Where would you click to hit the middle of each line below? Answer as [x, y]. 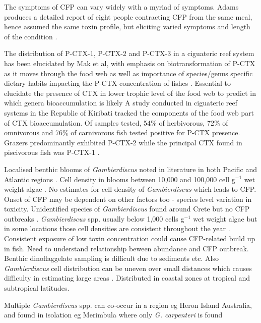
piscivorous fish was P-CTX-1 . [52, 152]
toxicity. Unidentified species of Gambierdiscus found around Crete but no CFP [127, 209]
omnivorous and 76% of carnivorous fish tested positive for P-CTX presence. [122, 132]
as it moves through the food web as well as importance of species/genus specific [128, 73]
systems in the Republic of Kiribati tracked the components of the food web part [129, 112]
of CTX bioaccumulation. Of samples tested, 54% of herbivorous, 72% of [116, 122]
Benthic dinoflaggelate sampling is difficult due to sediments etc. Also [111, 258]
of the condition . [31, 36]
